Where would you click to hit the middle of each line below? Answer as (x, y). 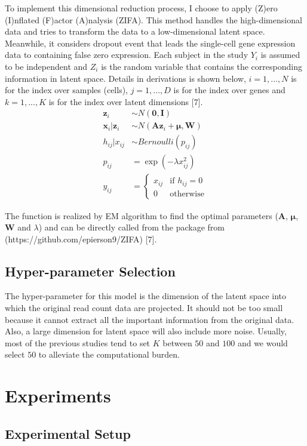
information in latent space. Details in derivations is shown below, (125, 78)
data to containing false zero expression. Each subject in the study (127, 55)
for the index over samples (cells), (67, 90)
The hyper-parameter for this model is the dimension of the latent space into (146, 296)
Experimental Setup (68, 433)
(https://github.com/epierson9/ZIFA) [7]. (81, 239)
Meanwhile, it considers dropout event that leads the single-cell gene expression (150, 43)
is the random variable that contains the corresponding (202, 66)
